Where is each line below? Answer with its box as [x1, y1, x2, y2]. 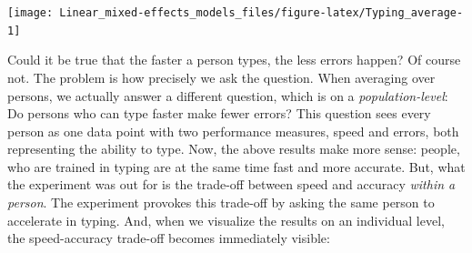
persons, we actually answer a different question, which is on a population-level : [7, 86, 448, 105]
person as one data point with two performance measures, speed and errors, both [7, 121, 459, 140]
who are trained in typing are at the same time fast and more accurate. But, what [7, 157, 466, 176]
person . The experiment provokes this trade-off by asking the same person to [7, 193, 435, 212]
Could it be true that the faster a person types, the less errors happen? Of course [7, 50, 461, 69]
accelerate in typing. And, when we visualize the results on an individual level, [7, 210, 445, 229]
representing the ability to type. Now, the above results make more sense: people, [7, 139, 460, 158]
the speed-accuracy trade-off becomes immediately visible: [7, 228, 330, 248]
